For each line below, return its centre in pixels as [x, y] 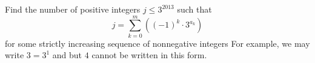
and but [67, 55]
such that [194, 9]
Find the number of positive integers [73, 9]
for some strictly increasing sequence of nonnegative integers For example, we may [157, 43]
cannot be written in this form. [149, 55]
